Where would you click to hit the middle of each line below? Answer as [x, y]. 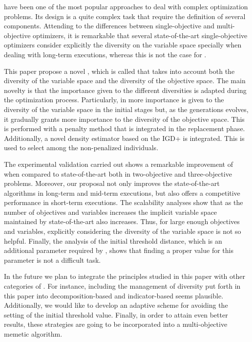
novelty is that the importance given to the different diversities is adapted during [125, 90]
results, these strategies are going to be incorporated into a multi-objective [116, 324]
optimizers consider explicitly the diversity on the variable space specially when [123, 45]
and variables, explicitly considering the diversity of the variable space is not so [123, 231]
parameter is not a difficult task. [52, 260]
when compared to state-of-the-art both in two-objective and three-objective [118, 173]
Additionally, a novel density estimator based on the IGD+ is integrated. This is [124, 138]
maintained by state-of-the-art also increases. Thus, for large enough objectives [122, 221]
